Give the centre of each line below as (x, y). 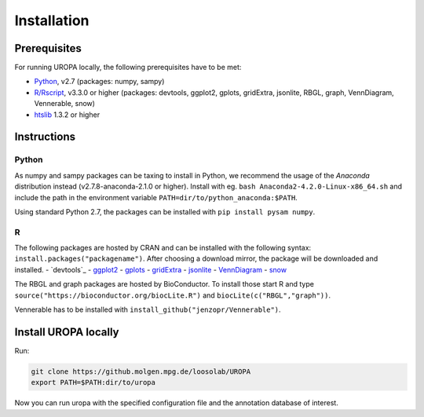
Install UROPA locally (67, 332)
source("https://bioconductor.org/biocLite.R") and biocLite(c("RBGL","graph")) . (173, 295)
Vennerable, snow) (65, 104)
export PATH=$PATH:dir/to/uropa (93, 382)
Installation (52, 20)
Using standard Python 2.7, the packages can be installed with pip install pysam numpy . (165, 211)
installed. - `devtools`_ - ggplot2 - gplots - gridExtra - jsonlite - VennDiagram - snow (150, 269)
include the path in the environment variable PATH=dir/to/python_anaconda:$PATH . (156, 197)
